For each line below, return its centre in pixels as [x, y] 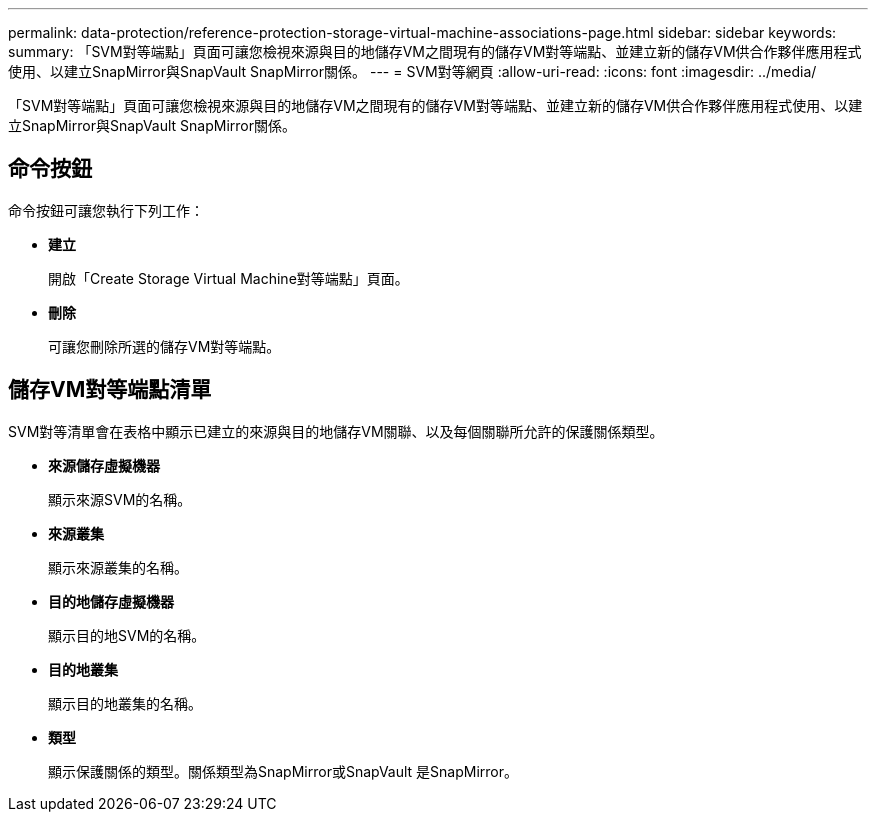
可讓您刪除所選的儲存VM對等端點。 [164, 346]
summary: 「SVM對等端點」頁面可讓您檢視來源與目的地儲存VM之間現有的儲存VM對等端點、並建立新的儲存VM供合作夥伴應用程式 [435, 51]
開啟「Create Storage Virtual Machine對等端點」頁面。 [228, 278]
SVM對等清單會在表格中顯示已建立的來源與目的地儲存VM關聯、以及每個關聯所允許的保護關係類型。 [336, 431]
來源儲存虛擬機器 [104, 465]
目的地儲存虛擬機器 [111, 601]
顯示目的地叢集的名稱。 [125, 703]
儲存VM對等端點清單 [110, 390]
